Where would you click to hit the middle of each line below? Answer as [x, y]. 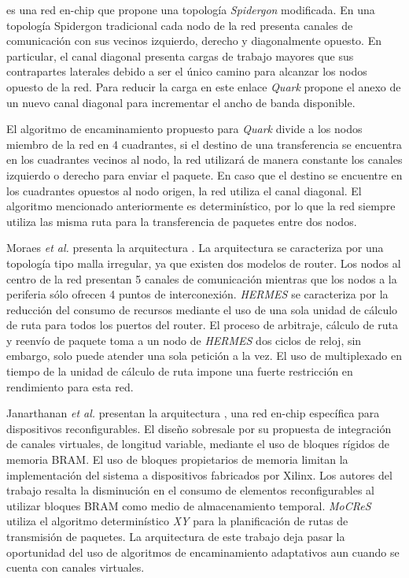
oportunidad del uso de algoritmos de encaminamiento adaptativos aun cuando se [203, 552]
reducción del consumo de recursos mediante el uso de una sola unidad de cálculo [202, 309]
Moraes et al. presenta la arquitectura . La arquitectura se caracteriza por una [195, 248]
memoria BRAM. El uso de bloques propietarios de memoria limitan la [177, 459]
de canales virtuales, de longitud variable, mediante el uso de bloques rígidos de [198, 444]
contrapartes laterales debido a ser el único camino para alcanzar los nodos [187, 71]
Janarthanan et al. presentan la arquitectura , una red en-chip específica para [193, 413]
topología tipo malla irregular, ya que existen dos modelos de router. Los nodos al [204, 263]
